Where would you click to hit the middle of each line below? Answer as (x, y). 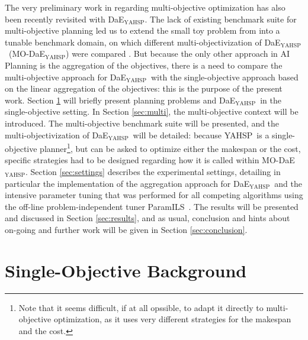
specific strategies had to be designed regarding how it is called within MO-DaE (150, 160)
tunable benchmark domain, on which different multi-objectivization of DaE (143, 42)
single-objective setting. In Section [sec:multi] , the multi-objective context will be (152, 111)
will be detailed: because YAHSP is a (201, 135)
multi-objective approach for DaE (66, 77)
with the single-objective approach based (225, 77)
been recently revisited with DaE (65, 19)
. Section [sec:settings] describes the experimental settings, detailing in (153, 171)
